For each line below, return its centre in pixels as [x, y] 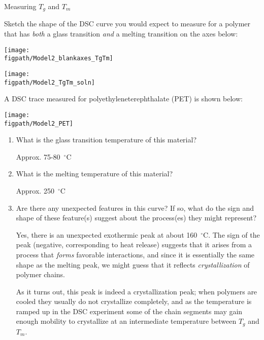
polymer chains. [40, 274]
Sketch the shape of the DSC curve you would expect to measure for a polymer [127, 24]
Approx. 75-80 [38, 156]
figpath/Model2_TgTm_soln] [49, 82]
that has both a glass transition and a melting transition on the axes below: [121, 34]
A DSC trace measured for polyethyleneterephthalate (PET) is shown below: [123, 99]
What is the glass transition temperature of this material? [106, 140]
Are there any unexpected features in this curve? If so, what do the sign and [135, 207]
